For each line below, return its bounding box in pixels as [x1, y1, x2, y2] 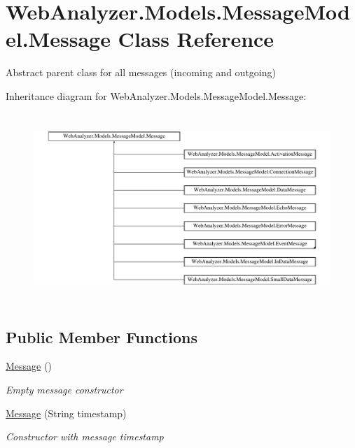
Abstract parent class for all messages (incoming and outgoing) [6, 65, 276, 80]
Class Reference [118, 24, 274, 53]
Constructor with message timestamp [6, 429, 164, 444]
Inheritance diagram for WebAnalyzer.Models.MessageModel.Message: [6, 88, 307, 103]
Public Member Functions [6, 326, 197, 347]
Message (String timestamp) [6, 405, 127, 420]
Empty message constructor [6, 382, 123, 397]
